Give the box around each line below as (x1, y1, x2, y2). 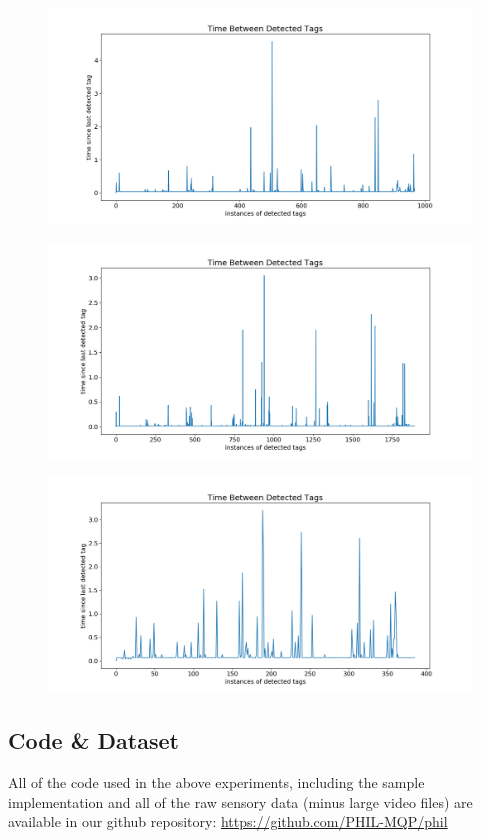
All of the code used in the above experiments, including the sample (8, 772, 425, 793)
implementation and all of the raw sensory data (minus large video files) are (8, 791, 473, 812)
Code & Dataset (8, 725, 179, 756)
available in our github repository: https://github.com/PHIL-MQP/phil (8, 811, 448, 832)
